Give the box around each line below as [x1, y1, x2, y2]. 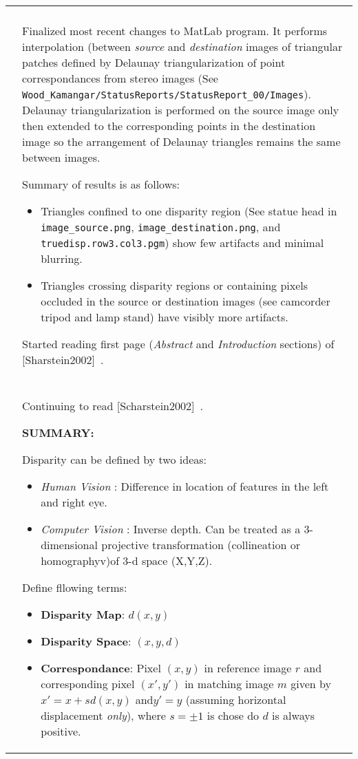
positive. [41, 723, 81, 739]
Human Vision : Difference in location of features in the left [41, 478, 329, 494]
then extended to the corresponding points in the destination [22, 118, 316, 133]
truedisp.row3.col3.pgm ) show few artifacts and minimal [41, 235, 324, 250]
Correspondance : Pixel [41, 660, 161, 676]
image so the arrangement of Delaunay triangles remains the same [22, 133, 341, 149]
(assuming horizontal [185, 692, 286, 707]
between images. [22, 149, 101, 165]
